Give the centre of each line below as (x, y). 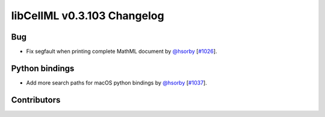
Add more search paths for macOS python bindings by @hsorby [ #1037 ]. (116, 82)
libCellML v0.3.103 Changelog (88, 16)
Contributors (36, 100)
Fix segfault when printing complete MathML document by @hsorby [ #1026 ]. (122, 52)
